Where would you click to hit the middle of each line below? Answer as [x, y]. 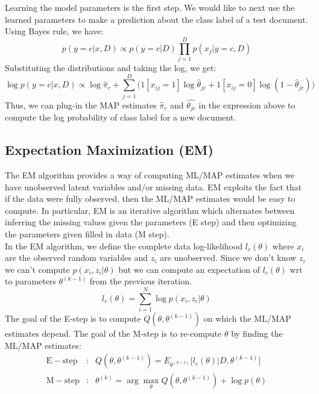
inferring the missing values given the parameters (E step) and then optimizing [151, 222]
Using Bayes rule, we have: [54, 31]
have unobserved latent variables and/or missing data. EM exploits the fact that [153, 186]
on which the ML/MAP [247, 318]
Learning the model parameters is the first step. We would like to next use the [150, 7]
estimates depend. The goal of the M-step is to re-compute [113, 333]
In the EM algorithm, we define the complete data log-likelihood [124, 245]
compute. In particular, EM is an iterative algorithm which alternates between [150, 210]
